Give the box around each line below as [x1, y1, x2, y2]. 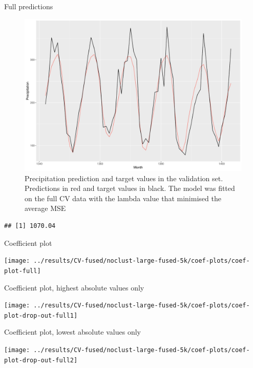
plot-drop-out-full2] [4, 356, 78, 364]
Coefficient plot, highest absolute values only [4, 282, 144, 293]
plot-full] [4, 267, 41, 275]
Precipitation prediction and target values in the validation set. [25, 172, 223, 183]
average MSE [25, 203, 66, 214]
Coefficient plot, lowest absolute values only [4, 326, 141, 337]
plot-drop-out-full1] [4, 312, 78, 319]
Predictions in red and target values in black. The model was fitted [25, 183, 235, 193]
